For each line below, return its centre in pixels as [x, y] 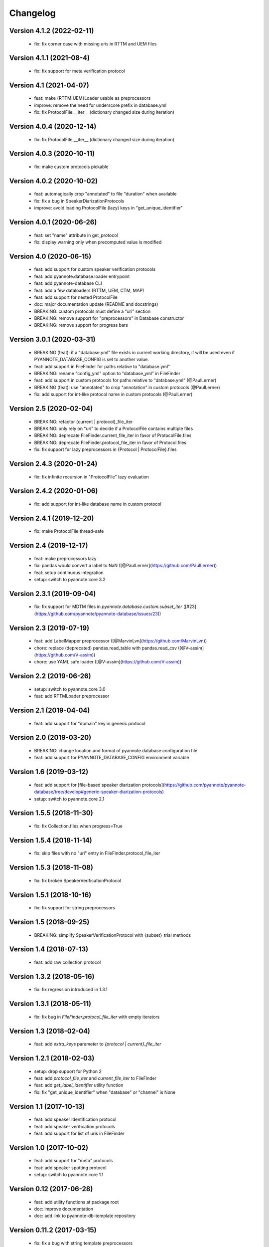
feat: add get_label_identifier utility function [79, 1085]
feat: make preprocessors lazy [65, 558]
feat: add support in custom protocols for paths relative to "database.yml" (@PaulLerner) [125, 380]
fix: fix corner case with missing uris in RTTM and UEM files [95, 44]
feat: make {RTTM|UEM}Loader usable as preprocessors [92, 98]
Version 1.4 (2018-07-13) [49, 949]
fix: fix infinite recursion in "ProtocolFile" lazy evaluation [91, 477]
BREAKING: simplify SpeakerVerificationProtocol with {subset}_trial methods [113, 935]
